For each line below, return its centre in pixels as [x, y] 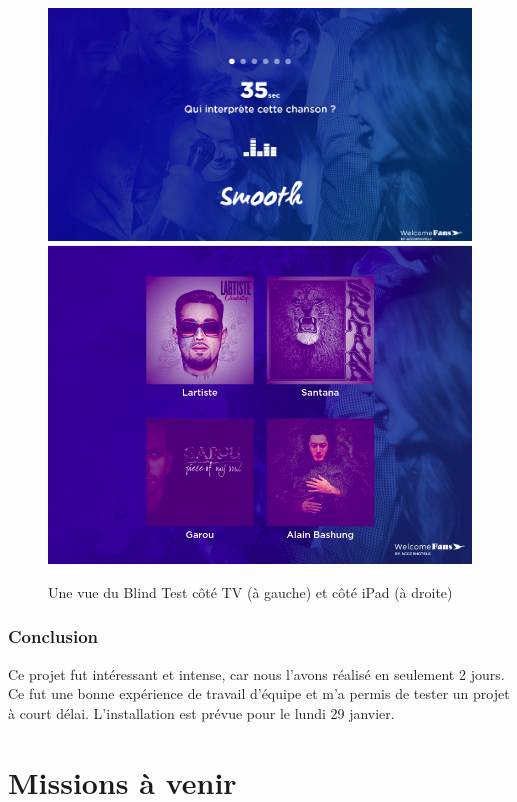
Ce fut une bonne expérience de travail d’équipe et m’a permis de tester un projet [259, 693]
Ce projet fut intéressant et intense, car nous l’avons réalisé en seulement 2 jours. [256, 673]
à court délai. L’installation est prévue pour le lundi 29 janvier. [201, 712]
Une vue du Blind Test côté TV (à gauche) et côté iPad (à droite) [250, 591]
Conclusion [53, 636]
